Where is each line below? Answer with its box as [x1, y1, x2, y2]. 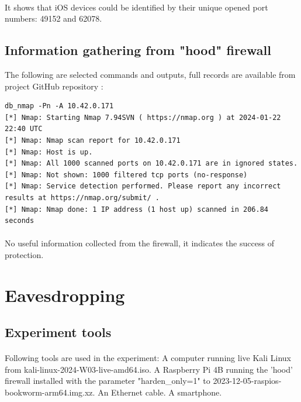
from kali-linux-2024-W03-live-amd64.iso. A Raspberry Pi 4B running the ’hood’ [5, 363, 293, 375]
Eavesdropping [5, 283, 125, 307]
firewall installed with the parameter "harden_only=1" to [5, 374, 210, 387]
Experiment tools [5, 323, 112, 341]
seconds [5, 217, 34, 225]
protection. [5, 248, 44, 260]
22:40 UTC [5, 125, 43, 133]
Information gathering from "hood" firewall [5, 41, 271, 59]
